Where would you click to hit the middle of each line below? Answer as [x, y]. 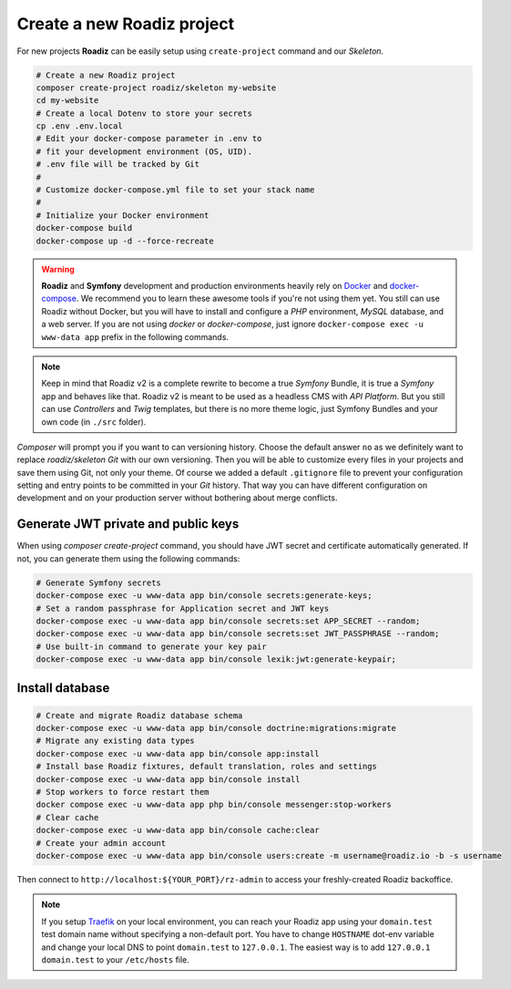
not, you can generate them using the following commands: [128, 558]
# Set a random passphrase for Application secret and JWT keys [183, 608]
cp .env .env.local [79, 126]
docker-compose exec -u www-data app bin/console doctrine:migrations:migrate [216, 728]
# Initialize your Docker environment [123, 215]
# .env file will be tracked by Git [118, 165]
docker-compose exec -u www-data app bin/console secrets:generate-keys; [204, 596]
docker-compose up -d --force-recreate [125, 241]
